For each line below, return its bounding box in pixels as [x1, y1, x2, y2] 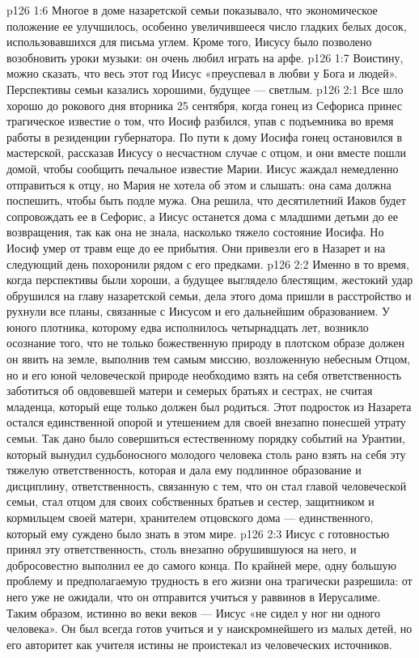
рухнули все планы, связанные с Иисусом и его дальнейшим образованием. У [6, 303, 391, 320]
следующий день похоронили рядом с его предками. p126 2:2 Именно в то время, [6, 255, 409, 272]
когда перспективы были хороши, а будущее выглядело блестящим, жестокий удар [6, 271, 413, 288]
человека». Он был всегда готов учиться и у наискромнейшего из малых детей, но [6, 620, 413, 637]
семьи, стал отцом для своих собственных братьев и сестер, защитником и [6, 493, 375, 510]
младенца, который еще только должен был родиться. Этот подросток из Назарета [6, 397, 412, 414]
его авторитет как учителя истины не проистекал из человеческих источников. [6, 635, 392, 652]
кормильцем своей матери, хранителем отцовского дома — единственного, [6, 509, 374, 525]
